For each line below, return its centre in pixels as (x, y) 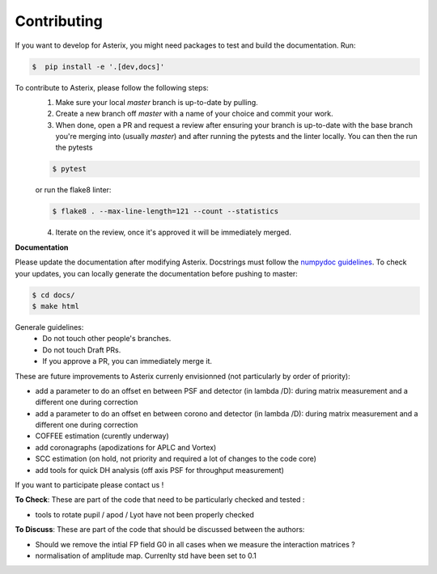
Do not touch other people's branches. (107, 339)
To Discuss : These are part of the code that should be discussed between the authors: (160, 530)
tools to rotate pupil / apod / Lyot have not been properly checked (145, 514)
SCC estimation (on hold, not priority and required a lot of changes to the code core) (176, 459)
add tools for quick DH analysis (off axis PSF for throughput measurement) (160, 470)
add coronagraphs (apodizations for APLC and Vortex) (126, 447)
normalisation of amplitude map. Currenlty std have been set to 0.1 (146, 555)
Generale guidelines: (49, 327)
